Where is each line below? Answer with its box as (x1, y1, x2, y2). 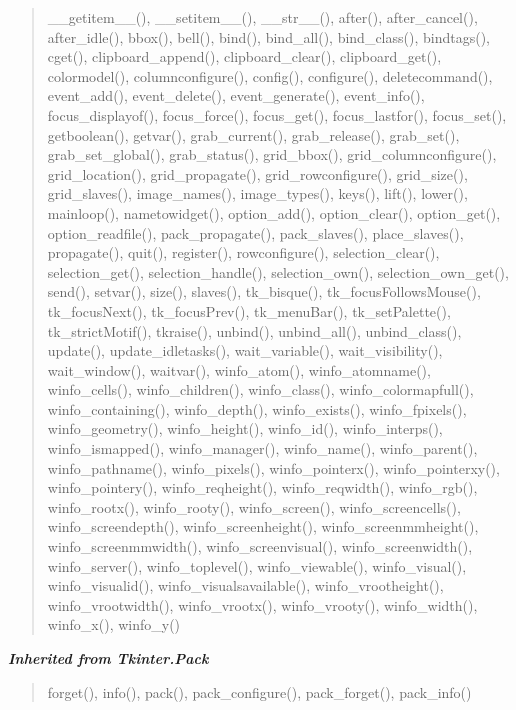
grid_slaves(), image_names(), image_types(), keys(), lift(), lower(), (47, 183, 468, 204)
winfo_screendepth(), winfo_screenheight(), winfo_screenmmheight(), (47, 516, 479, 537)
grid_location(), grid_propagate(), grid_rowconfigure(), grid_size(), (47, 163, 468, 184)
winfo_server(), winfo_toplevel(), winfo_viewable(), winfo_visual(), (47, 555, 467, 576)
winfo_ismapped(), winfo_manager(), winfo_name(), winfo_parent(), (47, 438, 478, 459)
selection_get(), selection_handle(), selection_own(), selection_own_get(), (47, 261, 509, 282)
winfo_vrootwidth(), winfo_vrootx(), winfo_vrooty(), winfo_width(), (47, 594, 478, 615)
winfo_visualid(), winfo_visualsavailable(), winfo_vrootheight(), (47, 575, 444, 596)
